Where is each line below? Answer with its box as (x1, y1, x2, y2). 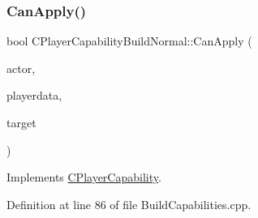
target (6, 114, 37, 130)
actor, (6, 59, 36, 76)
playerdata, (6, 87, 62, 104)
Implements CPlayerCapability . (6, 169, 161, 186)
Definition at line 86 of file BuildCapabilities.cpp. (6, 195, 252, 212)
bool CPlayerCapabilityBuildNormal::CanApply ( (6, 32, 252, 49)
